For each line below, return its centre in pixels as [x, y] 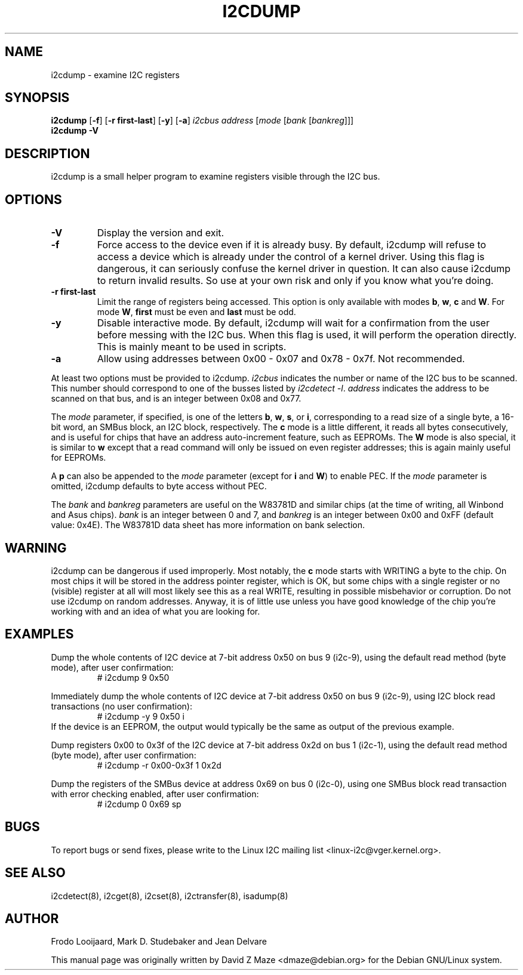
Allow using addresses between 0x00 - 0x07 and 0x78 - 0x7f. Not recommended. [281, 359]
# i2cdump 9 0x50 [133, 677]
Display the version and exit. [161, 233]
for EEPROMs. [79, 458]
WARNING [36, 548]
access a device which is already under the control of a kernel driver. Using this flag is [291, 257]
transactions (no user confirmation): [121, 706]
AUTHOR [32, 918]
